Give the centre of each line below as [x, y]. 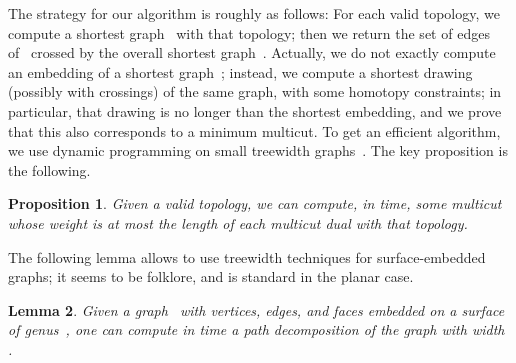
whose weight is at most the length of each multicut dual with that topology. [238, 222]
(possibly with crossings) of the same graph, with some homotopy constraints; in [255, 91]
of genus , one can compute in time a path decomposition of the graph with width [256, 329]
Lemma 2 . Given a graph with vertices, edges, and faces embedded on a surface [256, 309]
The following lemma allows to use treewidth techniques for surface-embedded [247, 256]
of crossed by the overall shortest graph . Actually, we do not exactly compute [252, 52]
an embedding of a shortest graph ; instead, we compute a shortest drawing [240, 71]
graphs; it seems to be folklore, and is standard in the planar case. [211, 276]
